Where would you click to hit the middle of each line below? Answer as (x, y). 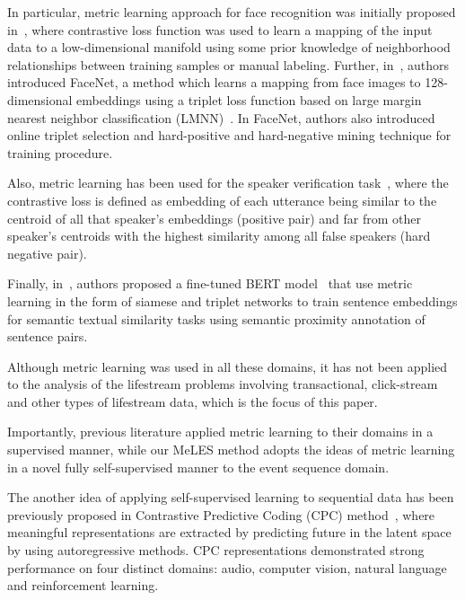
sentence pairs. (48, 336)
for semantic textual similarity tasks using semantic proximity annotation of (216, 318)
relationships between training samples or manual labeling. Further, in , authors (228, 64)
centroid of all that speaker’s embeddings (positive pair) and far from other (215, 218)
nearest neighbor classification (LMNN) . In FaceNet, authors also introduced (221, 117)
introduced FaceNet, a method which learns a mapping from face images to (214, 82)
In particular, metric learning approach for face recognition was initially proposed (232, 12)
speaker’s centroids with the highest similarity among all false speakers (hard (219, 236)
